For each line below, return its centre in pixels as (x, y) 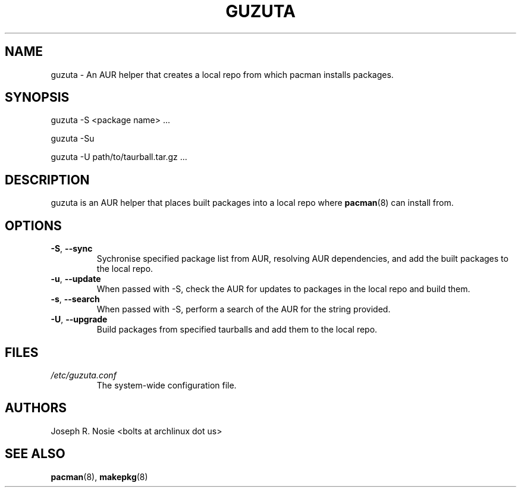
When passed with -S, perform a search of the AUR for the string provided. (244, 309)
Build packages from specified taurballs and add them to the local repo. (237, 330)
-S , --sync (72, 249)
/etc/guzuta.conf (84, 375)
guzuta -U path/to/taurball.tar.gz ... (119, 157)
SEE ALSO (35, 454)
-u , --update (76, 279)
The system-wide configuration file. (167, 385)
